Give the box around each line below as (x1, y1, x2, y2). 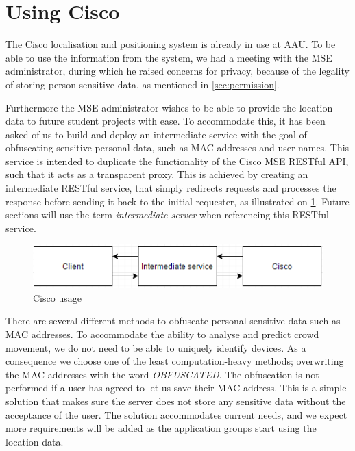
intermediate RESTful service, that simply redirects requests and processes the (5, 181, 336, 195)
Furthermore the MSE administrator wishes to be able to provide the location (5, 100, 333, 114)
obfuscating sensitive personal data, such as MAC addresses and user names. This (5, 140, 350, 155)
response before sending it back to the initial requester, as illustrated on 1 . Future (5, 194, 350, 208)
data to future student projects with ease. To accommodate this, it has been (5, 114, 326, 128)
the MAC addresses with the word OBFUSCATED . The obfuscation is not (5, 367, 319, 381)
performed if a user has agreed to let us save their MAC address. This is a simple (5, 381, 347, 395)
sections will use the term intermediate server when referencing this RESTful (5, 207, 329, 222)
